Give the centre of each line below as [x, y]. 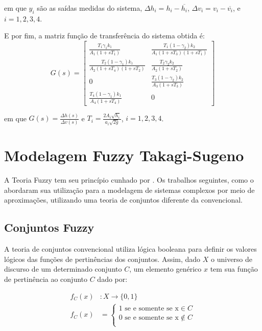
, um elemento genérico [165, 269]
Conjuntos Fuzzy [49, 227]
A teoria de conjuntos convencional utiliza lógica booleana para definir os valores [130, 249]
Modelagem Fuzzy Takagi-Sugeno [124, 155]
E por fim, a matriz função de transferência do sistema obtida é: [104, 36]
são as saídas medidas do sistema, [90, 8]
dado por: [112, 279]
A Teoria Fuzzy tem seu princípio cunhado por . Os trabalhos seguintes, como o [129, 180]
